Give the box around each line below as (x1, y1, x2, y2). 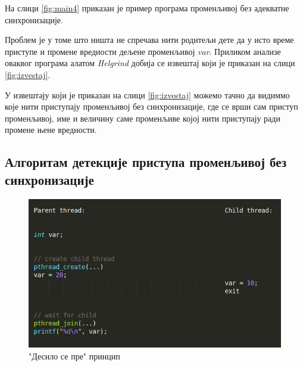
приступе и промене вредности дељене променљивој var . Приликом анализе (5, 45, 281, 57)
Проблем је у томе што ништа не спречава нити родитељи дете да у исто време (5, 33, 294, 46)
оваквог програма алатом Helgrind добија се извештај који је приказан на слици (5, 57, 295, 69)
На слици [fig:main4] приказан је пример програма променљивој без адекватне (5, 2, 289, 14)
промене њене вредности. (5, 123, 97, 136)
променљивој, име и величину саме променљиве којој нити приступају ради (5, 111, 280, 124)
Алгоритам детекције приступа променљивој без (5, 153, 287, 171)
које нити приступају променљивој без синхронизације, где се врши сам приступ (5, 100, 298, 113)
